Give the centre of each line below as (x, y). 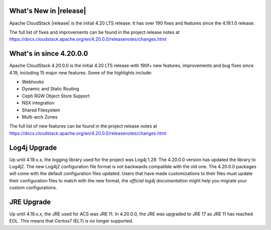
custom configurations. (33, 188)
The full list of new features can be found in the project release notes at (83, 126)
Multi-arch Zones (40, 117)
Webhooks (33, 82)
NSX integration (38, 103)
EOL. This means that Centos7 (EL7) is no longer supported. (71, 221)
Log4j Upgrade (33, 147)
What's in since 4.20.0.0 (49, 53)
